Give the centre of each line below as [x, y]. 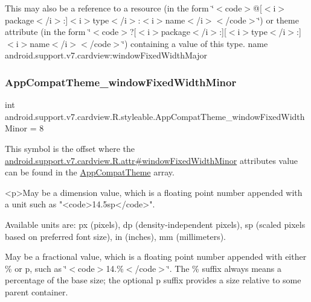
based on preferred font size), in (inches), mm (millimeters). [116, 236]
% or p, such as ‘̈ [36, 268]
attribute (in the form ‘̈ [48, 32]
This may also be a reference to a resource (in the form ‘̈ [110, 8]
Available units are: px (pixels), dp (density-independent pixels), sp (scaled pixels [155, 224]
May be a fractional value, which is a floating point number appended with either [156, 256]
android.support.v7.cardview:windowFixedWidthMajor [106, 55]
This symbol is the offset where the [70, 148]
